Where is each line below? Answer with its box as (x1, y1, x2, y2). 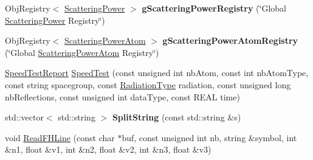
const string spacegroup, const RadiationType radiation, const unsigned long (5, 78, 291, 91)
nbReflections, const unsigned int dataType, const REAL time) (5, 90, 240, 103)
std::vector (5, 111, 44, 123)
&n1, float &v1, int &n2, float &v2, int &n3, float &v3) (5, 143, 212, 156)
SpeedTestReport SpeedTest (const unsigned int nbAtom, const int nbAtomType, (5, 66, 309, 79)
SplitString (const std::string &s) (112, 111, 241, 123)
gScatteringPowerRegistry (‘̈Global (142, 2, 287, 14)
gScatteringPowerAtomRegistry (162, 34, 298, 47)
